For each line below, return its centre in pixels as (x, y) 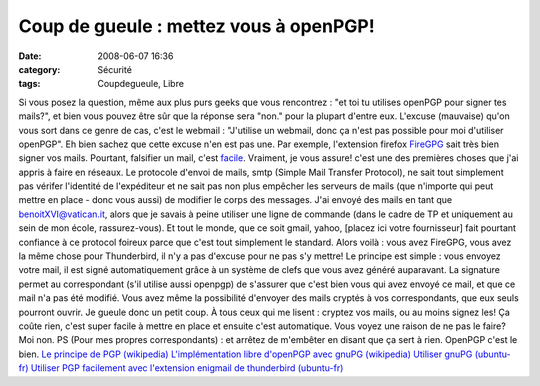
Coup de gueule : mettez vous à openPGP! (196, 26)
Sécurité (114, 69)
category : (39, 69)
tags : (29, 84)
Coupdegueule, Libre (141, 84)
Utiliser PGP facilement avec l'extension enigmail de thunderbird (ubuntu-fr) (187, 368)
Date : (30, 56)
